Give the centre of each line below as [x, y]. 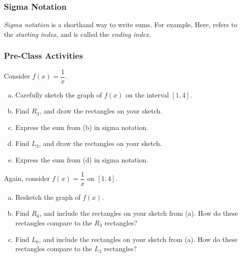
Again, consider [27, 178]
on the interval [147, 94]
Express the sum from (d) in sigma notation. [82, 160]
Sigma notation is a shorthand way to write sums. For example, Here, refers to [121, 24]
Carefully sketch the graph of [59, 94]
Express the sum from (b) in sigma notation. [82, 127]
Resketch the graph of [48, 197]
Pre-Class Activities [43, 56]
